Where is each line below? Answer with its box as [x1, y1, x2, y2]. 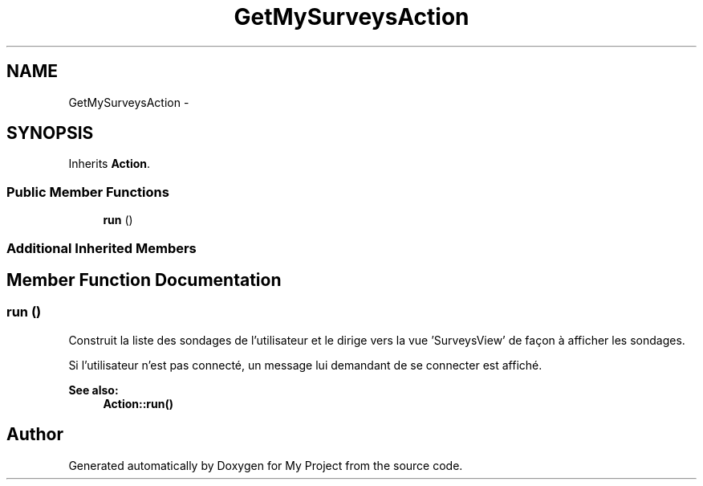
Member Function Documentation [6, 269, 282, 290]
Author [6, 424, 63, 445]
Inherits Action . [68, 157, 151, 171]
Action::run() [103, 396, 174, 410]
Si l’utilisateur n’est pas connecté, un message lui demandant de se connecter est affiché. [68, 357, 542, 372]
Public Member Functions [6, 183, 169, 200]
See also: [68, 382, 119, 397]
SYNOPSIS [6, 123, 94, 144]
